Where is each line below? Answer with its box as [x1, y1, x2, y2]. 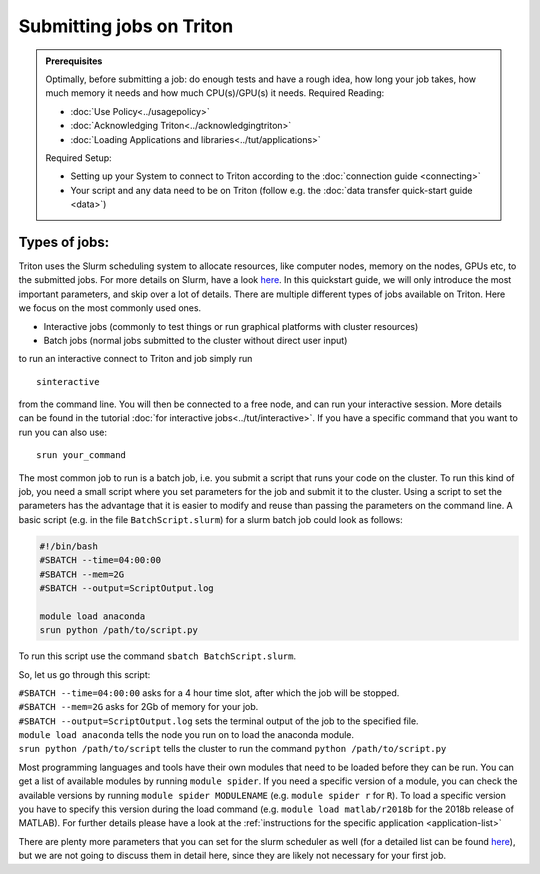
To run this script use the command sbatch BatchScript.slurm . [18, 650, 297, 662]
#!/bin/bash [39, 540, 99, 552]
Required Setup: [45, 151, 112, 164]
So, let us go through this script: [18, 668, 151, 680]
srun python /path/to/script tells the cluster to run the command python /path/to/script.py [18, 743, 447, 755]
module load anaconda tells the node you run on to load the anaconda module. [18, 729, 355, 741]
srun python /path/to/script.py [39, 625, 199, 636]
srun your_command [36, 450, 127, 461]
